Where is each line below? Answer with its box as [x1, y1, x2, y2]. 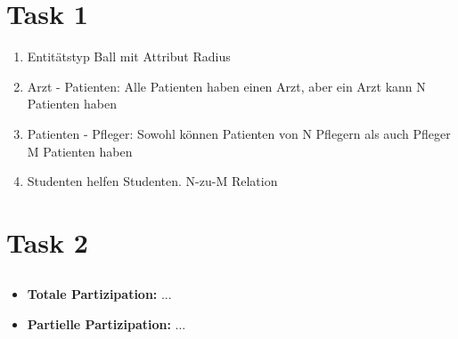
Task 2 [6, 223, 88, 260]
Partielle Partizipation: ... [27, 315, 186, 334]
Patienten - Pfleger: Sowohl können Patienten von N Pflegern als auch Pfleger [27, 124, 451, 142]
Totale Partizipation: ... [27, 285, 172, 303]
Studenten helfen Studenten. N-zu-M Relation [27, 172, 278, 190]
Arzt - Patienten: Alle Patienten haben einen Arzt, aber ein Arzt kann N [27, 77, 426, 95]
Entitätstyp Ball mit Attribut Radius [27, 47, 231, 66]
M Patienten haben [27, 141, 133, 160]
